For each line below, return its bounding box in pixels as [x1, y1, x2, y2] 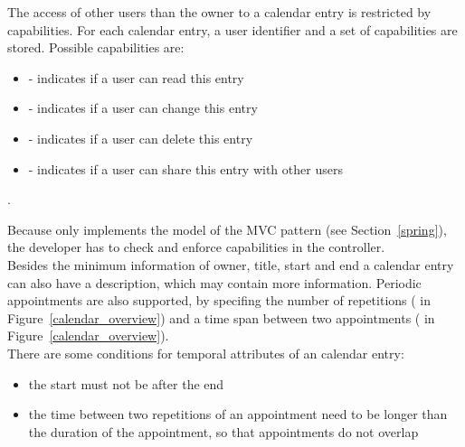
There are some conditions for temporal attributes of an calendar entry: [7, 343, 404, 362]
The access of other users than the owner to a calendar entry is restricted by [7, 3, 432, 21]
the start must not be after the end [28, 374, 224, 393]
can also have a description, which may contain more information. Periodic [7, 273, 422, 292]
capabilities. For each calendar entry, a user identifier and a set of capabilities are [7, 20, 458, 39]
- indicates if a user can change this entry [28, 98, 258, 117]
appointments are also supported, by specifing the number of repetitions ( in [7, 291, 432, 310]
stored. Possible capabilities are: [7, 38, 185, 57]
